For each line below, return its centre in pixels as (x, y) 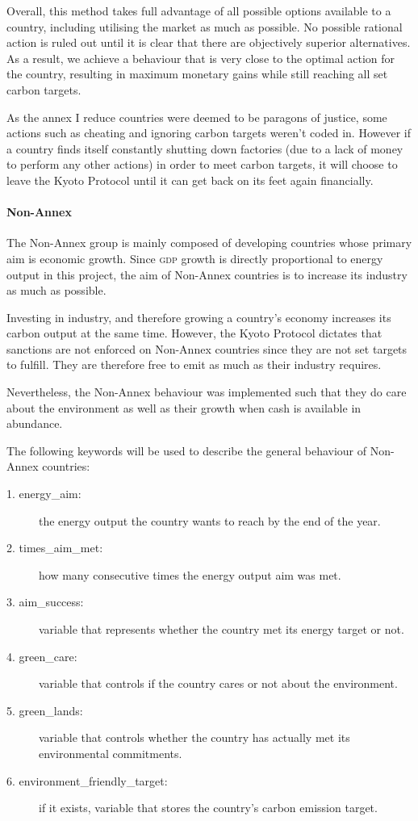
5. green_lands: (45, 710)
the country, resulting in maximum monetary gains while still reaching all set (197, 74)
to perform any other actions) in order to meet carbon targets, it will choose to (202, 164)
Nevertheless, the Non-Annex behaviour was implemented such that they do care (207, 392)
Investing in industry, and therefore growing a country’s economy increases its (199, 317)
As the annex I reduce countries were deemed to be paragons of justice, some (197, 117)
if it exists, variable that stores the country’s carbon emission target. (208, 808)
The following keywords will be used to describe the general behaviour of (187, 450)
